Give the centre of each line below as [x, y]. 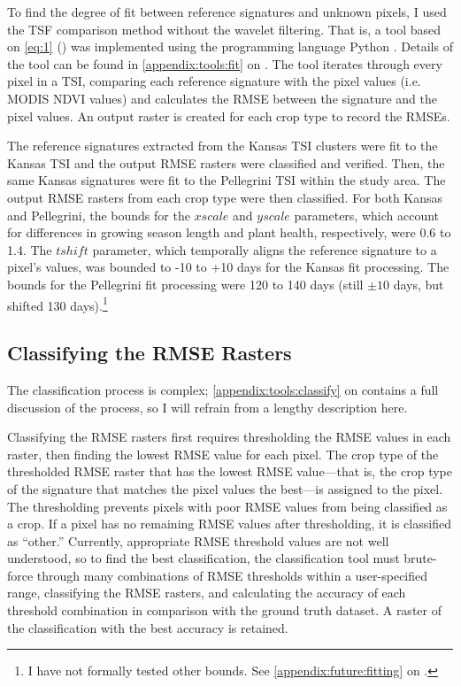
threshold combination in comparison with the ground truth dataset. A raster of [224, 610]
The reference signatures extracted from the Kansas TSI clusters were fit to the [223, 146]
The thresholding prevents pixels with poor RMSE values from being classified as [227, 506]
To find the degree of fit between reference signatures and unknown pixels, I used [227, 12]
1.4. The [30, 249]
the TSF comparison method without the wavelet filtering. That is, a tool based [224, 29]
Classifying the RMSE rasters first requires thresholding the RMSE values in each [229, 437]
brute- [420, 558]
